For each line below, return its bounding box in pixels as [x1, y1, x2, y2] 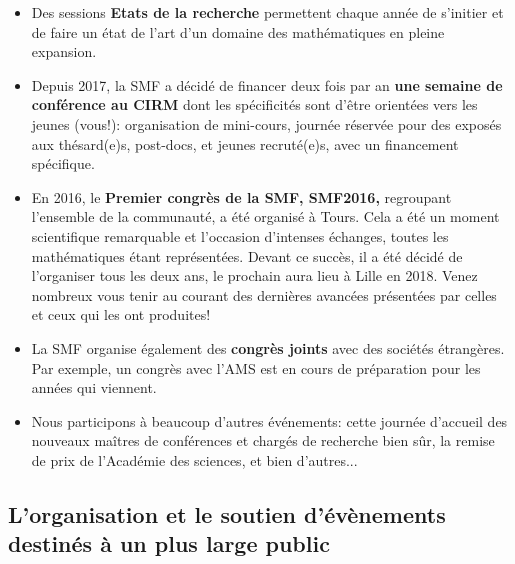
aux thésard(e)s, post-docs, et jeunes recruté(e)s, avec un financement [31, 133, 459, 154]
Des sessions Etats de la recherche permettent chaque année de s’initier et [31, 2, 504, 22]
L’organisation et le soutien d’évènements [8, 498, 446, 529]
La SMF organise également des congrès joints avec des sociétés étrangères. [31, 337, 505, 358]
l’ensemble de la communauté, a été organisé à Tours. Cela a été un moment [31, 206, 500, 227]
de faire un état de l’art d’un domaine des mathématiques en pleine [31, 21, 445, 42]
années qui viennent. [31, 377, 157, 398]
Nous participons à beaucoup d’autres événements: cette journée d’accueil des [31, 410, 508, 431]
